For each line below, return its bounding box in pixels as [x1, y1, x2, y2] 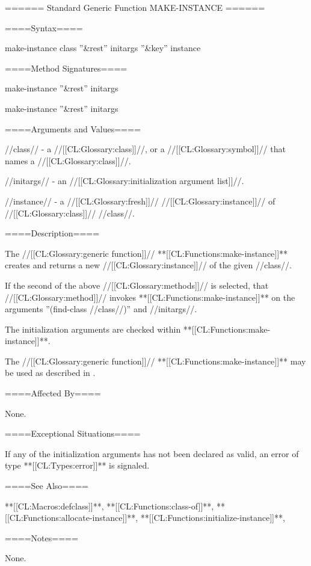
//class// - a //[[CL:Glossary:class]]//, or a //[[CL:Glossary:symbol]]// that [5, 143, 286, 155]
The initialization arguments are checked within [5, 322, 181, 335]
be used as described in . [5, 366, 96, 379]
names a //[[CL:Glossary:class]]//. [5, 154, 131, 167]
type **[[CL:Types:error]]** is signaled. [5, 459, 150, 472]
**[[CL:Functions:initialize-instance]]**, [140, 511, 285, 524]
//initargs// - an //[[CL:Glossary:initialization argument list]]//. [5, 174, 244, 187]
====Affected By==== [5, 387, 101, 399]
